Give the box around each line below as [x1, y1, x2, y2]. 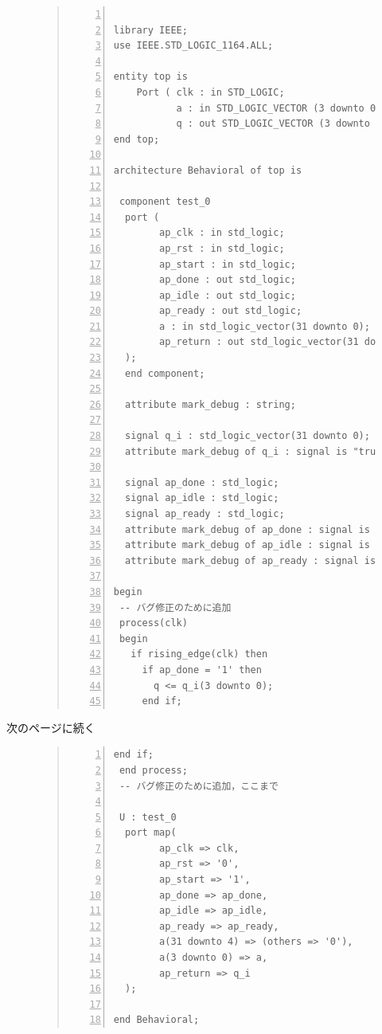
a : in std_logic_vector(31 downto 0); [159, 320, 370, 332]
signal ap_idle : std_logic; [125, 492, 279, 504]
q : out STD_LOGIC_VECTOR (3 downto [176, 118, 370, 130]
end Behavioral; [113, 1014, 200, 1026]
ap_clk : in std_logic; [159, 227, 285, 239]
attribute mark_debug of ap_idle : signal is [125, 539, 370, 551]
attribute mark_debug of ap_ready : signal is [125, 554, 376, 566]
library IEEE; [113, 24, 188, 36]
